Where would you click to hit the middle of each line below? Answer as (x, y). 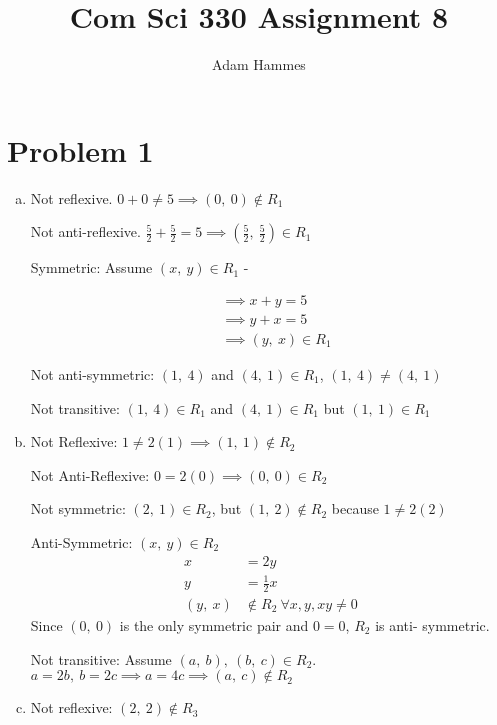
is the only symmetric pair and (214, 624)
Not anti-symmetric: (92, 373)
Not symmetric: (78, 508)
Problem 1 (80, 149)
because (355, 508)
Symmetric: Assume (91, 267)
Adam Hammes (259, 64)
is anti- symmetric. (432, 624)
